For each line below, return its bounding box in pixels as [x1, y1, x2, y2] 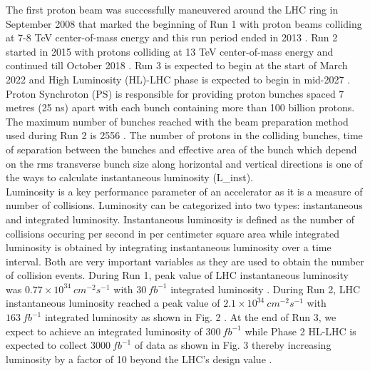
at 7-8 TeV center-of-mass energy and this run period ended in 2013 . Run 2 [6, 30, 338, 45]
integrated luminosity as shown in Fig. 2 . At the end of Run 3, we [44, 310, 336, 325]
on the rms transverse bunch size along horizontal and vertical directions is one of [6, 156, 363, 171]
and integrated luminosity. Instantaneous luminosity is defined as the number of [6, 211, 355, 226]
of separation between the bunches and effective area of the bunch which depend [6, 141, 357, 156]
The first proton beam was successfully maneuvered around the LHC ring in [6, 2, 339, 16]
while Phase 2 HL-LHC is [245, 323, 356, 338]
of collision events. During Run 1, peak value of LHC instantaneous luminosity [6, 268, 349, 283]
